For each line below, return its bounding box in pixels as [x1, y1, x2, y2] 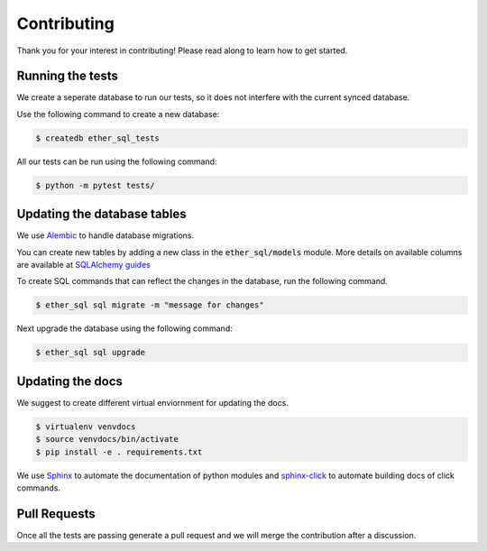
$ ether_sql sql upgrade [35, 347, 146, 358]
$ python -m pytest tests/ [35, 180, 155, 190]
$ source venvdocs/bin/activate [35, 434, 179, 445]
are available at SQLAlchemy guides [16, 260, 151, 271]
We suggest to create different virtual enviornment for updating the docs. [16, 397, 289, 408]
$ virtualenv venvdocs [35, 421, 136, 432]
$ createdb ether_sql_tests [35, 133, 160, 143]
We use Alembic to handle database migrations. [16, 230, 195, 241]
